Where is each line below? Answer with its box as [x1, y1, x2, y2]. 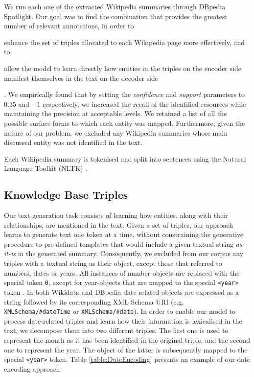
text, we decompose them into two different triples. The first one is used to [4, 325, 229, 335]
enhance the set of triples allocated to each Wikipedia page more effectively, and [4, 37, 245, 47]
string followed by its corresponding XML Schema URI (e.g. [4, 296, 184, 306]
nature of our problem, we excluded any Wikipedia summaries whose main [4, 127, 228, 138]
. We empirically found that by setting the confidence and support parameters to [4, 89, 245, 99]
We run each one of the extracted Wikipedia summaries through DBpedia [4, 1, 226, 11]
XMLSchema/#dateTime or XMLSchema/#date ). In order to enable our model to [4, 306, 236, 316]
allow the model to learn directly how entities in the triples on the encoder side [4, 63, 241, 73]
